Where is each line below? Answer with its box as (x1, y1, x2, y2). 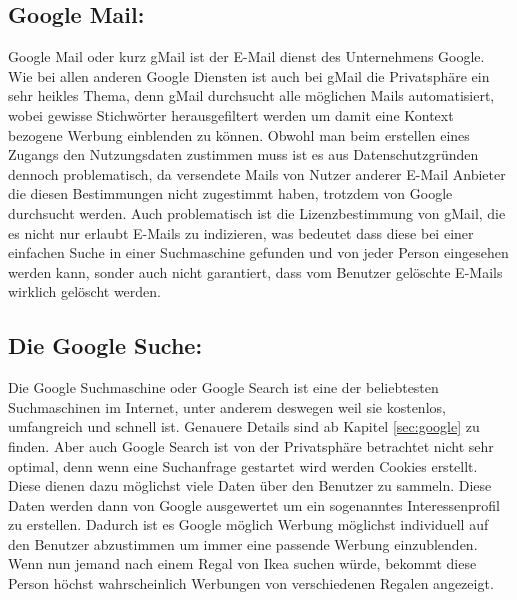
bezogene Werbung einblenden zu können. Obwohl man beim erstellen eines (8, 124, 470, 145)
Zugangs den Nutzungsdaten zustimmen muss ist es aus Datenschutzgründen (8, 144, 479, 165)
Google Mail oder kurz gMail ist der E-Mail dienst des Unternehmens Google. (8, 46, 485, 67)
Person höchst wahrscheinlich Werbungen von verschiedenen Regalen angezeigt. (8, 573, 494, 594)
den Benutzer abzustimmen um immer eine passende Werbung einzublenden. (8, 533, 478, 554)
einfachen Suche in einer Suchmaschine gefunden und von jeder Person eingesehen (8, 242, 509, 263)
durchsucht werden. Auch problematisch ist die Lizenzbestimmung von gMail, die (8, 202, 506, 223)
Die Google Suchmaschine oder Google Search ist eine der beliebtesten (8, 377, 439, 398)
